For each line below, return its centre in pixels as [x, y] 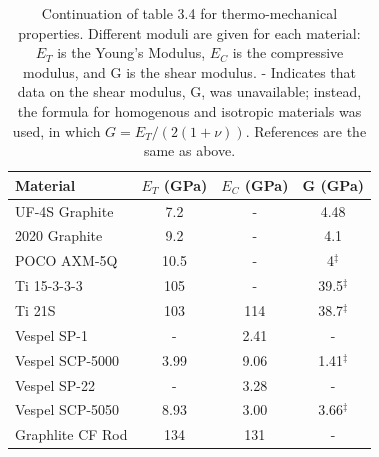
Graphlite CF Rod [71, 434]
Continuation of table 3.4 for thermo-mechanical [189, 13]
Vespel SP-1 [51, 334]
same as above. [189, 150]
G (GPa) [333, 184]
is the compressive [288, 52]
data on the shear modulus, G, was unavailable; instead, [189, 91]
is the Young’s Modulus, [131, 52]
